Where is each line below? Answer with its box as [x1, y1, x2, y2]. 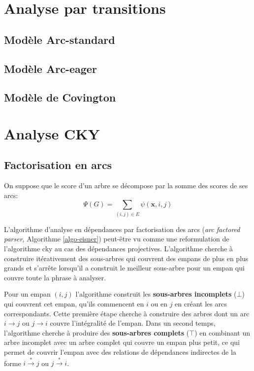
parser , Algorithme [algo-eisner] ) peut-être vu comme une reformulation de [4, 234, 229, 244]
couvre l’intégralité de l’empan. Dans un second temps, [50, 318, 216, 328]
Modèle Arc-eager [4, 61, 97, 76]
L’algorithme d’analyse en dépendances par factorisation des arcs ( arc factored [4, 224, 240, 234]
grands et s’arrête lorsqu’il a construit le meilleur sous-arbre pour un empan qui [4, 263, 245, 273]
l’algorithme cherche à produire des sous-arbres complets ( [4, 327, 190, 337]
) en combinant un [194, 327, 250, 337]
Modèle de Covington [4, 90, 116, 105]
